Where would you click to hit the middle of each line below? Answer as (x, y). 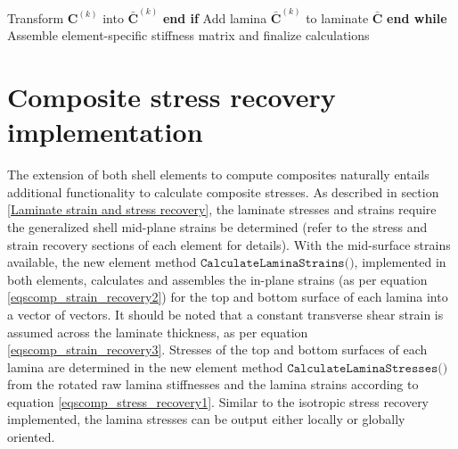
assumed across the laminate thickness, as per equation (158, 332)
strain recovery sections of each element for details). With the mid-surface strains (229, 244)
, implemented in (400, 262)
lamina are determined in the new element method (145, 366)
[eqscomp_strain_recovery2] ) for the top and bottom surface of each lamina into (228, 297)
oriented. (31, 437)
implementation (105, 132)
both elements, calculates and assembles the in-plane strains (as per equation (217, 279)
